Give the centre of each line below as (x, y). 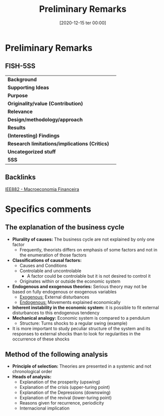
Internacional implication (45, 408)
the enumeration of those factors (53, 255)
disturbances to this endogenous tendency (56, 313)
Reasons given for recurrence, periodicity (62, 403)
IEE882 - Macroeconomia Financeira (42, 189)
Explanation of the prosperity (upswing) (60, 382)
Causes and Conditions (43, 265)
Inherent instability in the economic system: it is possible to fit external (85, 307)
